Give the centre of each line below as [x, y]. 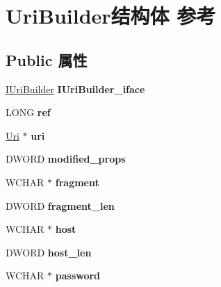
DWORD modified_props [66, 159]
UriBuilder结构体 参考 [111, 16]
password [78, 276]
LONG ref [28, 112]
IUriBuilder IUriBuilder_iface [75, 89]
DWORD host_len [49, 252]
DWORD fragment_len [60, 205]
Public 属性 [47, 59]
